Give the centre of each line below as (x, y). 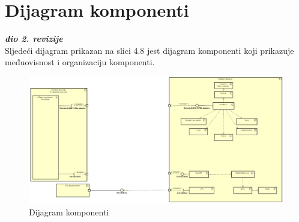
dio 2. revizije (34, 39)
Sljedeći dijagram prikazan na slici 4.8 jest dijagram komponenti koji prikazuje (149, 50)
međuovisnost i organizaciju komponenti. (80, 62)
